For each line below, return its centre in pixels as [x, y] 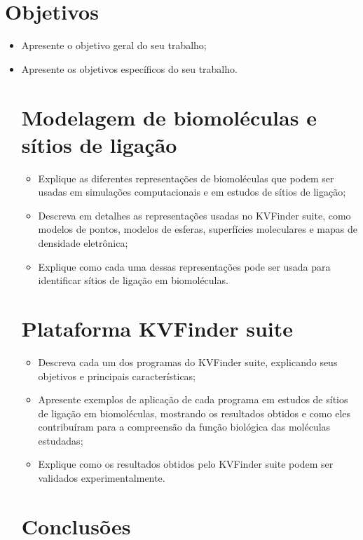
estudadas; [61, 440]
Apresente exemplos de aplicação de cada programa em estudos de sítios [193, 399]
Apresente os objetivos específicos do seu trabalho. [129, 68]
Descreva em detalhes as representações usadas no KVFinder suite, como [194, 215]
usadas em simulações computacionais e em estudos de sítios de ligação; [192, 192]
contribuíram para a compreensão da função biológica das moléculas [184, 427]
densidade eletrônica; [83, 243]
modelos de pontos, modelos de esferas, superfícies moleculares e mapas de [198, 229]
